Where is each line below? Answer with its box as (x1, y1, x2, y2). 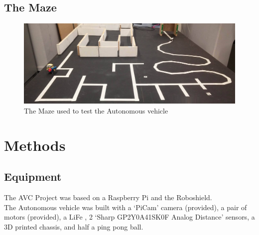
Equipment (4, 169, 62, 184)
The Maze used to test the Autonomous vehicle (24, 105, 168, 116)
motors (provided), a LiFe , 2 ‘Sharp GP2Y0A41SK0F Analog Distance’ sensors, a (4, 212, 255, 222)
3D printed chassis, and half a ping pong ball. (4, 221, 143, 232)
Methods (4, 134, 66, 155)
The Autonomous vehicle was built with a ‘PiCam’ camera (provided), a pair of (4, 202, 247, 212)
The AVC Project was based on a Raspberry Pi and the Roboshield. (4, 192, 212, 203)
